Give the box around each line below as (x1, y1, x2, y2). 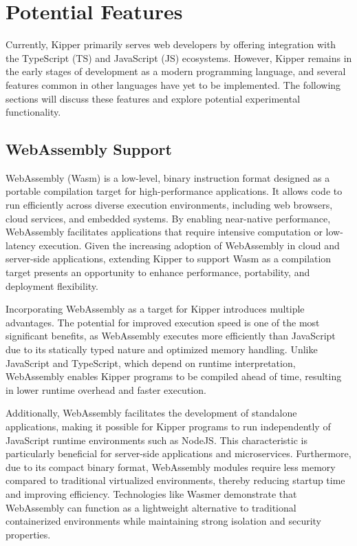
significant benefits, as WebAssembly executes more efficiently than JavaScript (6, 328, 336, 343)
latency (6, 238, 36, 252)
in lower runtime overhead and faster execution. (6, 382, 206, 397)
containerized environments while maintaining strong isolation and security (6, 514, 321, 528)
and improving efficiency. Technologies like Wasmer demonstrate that (6, 486, 297, 501)
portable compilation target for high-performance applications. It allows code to (6, 184, 343, 198)
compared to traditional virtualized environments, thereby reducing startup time (6, 473, 345, 487)
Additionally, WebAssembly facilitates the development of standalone (6, 406, 297, 420)
